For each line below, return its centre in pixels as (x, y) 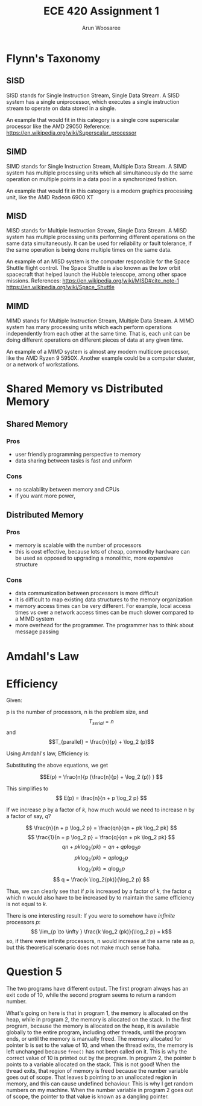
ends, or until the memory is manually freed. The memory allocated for (94, 1038)
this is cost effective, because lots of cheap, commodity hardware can (102, 552)
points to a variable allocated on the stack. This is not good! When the (93, 1064)
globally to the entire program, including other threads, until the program (96, 1032)
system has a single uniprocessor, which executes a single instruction (93, 101)
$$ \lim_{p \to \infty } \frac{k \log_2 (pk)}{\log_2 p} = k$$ (101, 932)
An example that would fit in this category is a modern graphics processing (99, 191)
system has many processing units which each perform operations (89, 327)
